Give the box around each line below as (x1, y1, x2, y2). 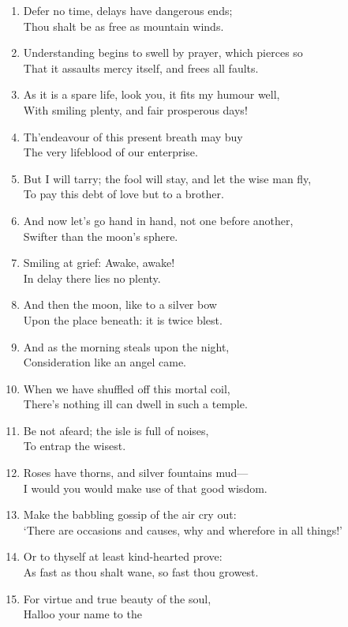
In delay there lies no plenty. (23, 269, 161, 286)
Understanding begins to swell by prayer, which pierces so (23, 44, 303, 61)
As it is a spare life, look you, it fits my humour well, (23, 86, 280, 103)
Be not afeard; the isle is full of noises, (23, 422, 209, 438)
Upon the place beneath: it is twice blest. (23, 311, 223, 328)
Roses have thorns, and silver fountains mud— (23, 464, 249, 481)
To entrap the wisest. (23, 437, 126, 454)
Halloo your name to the (23, 606, 142, 622)
